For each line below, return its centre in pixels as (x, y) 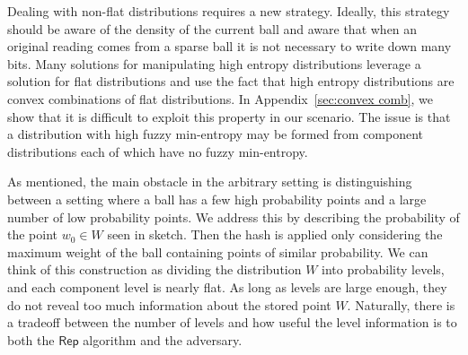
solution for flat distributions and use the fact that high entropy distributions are (231, 81)
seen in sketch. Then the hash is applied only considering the (275, 234)
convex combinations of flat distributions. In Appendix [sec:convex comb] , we (221, 98)
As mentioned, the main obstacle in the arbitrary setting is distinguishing (210, 182)
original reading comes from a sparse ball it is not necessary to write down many (230, 46)
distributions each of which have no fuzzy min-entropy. (158, 151)
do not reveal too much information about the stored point (169, 304)
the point (33, 234)
